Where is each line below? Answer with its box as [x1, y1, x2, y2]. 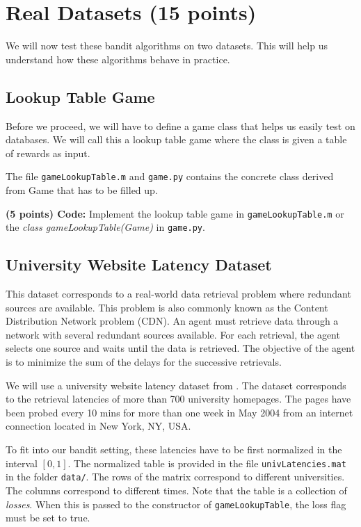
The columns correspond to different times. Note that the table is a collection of [6, 483, 347, 497]
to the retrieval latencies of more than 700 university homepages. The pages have [6, 391, 351, 406]
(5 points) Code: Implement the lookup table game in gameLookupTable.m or [6, 206, 344, 220]
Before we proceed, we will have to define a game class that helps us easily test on [6, 118, 355, 133]
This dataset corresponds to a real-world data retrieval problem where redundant [6, 286, 351, 301]
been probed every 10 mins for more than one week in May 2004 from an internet [6, 405, 353, 419]
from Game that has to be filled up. [6, 182, 158, 197]
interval [6, 455, 38, 470]
